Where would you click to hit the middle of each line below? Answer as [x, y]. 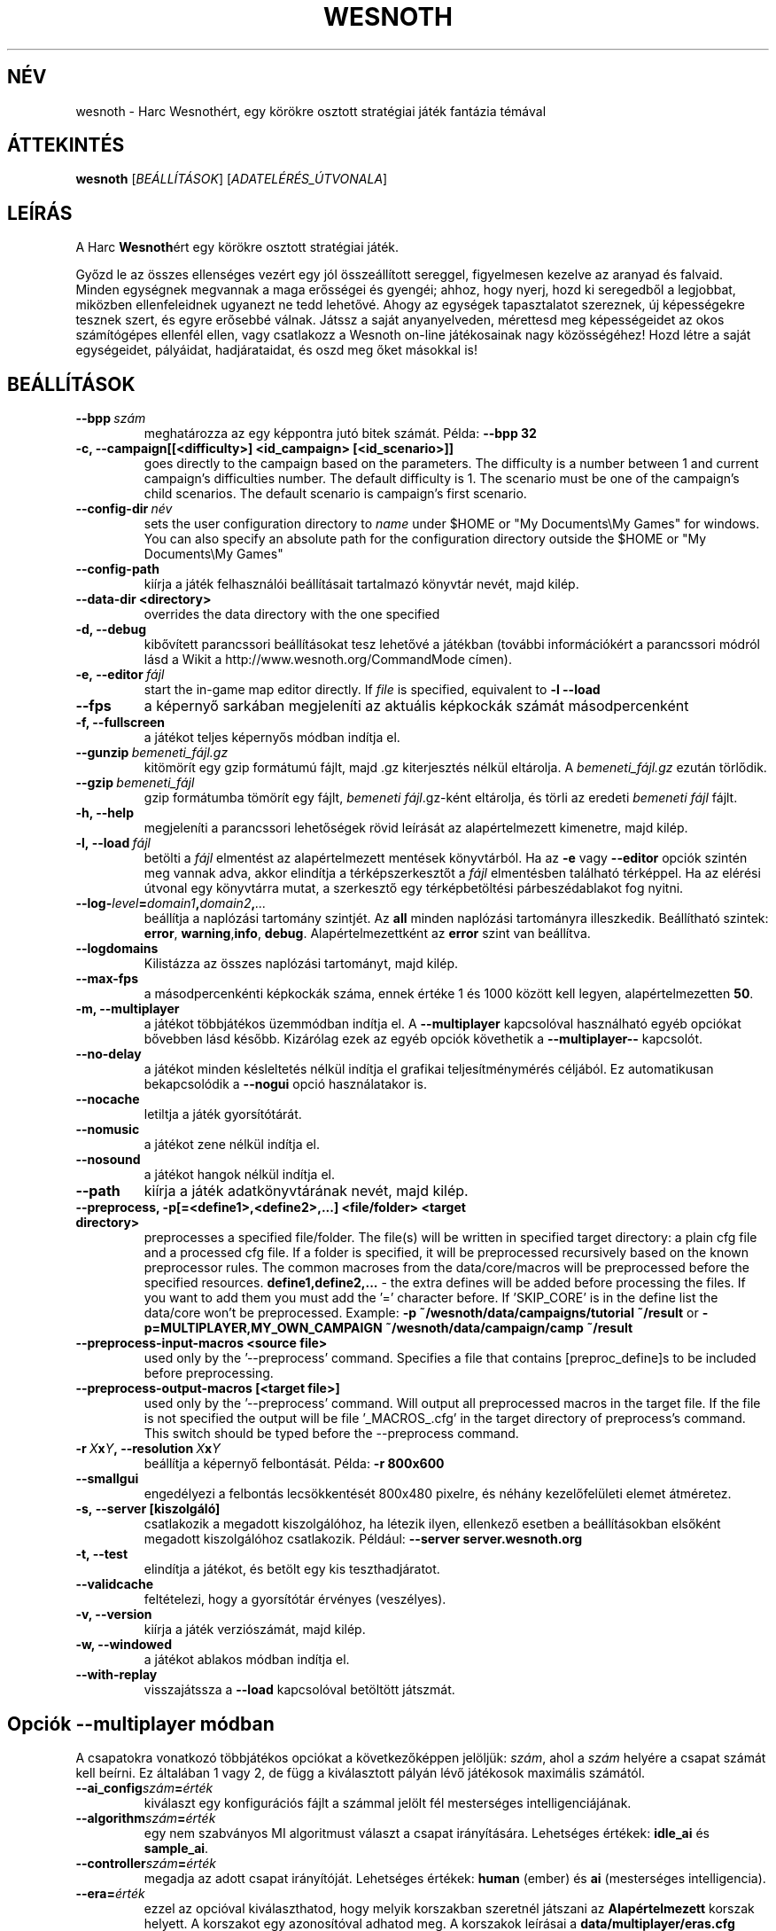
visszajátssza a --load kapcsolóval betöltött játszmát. [299, 1690]
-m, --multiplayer [128, 1009]
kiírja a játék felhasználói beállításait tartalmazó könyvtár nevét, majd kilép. [361, 584]
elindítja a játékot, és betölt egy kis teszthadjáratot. [292, 1569]
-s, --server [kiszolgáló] [148, 1509]
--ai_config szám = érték [144, 1787]
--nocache [108, 1099]
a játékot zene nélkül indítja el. [232, 1145]
